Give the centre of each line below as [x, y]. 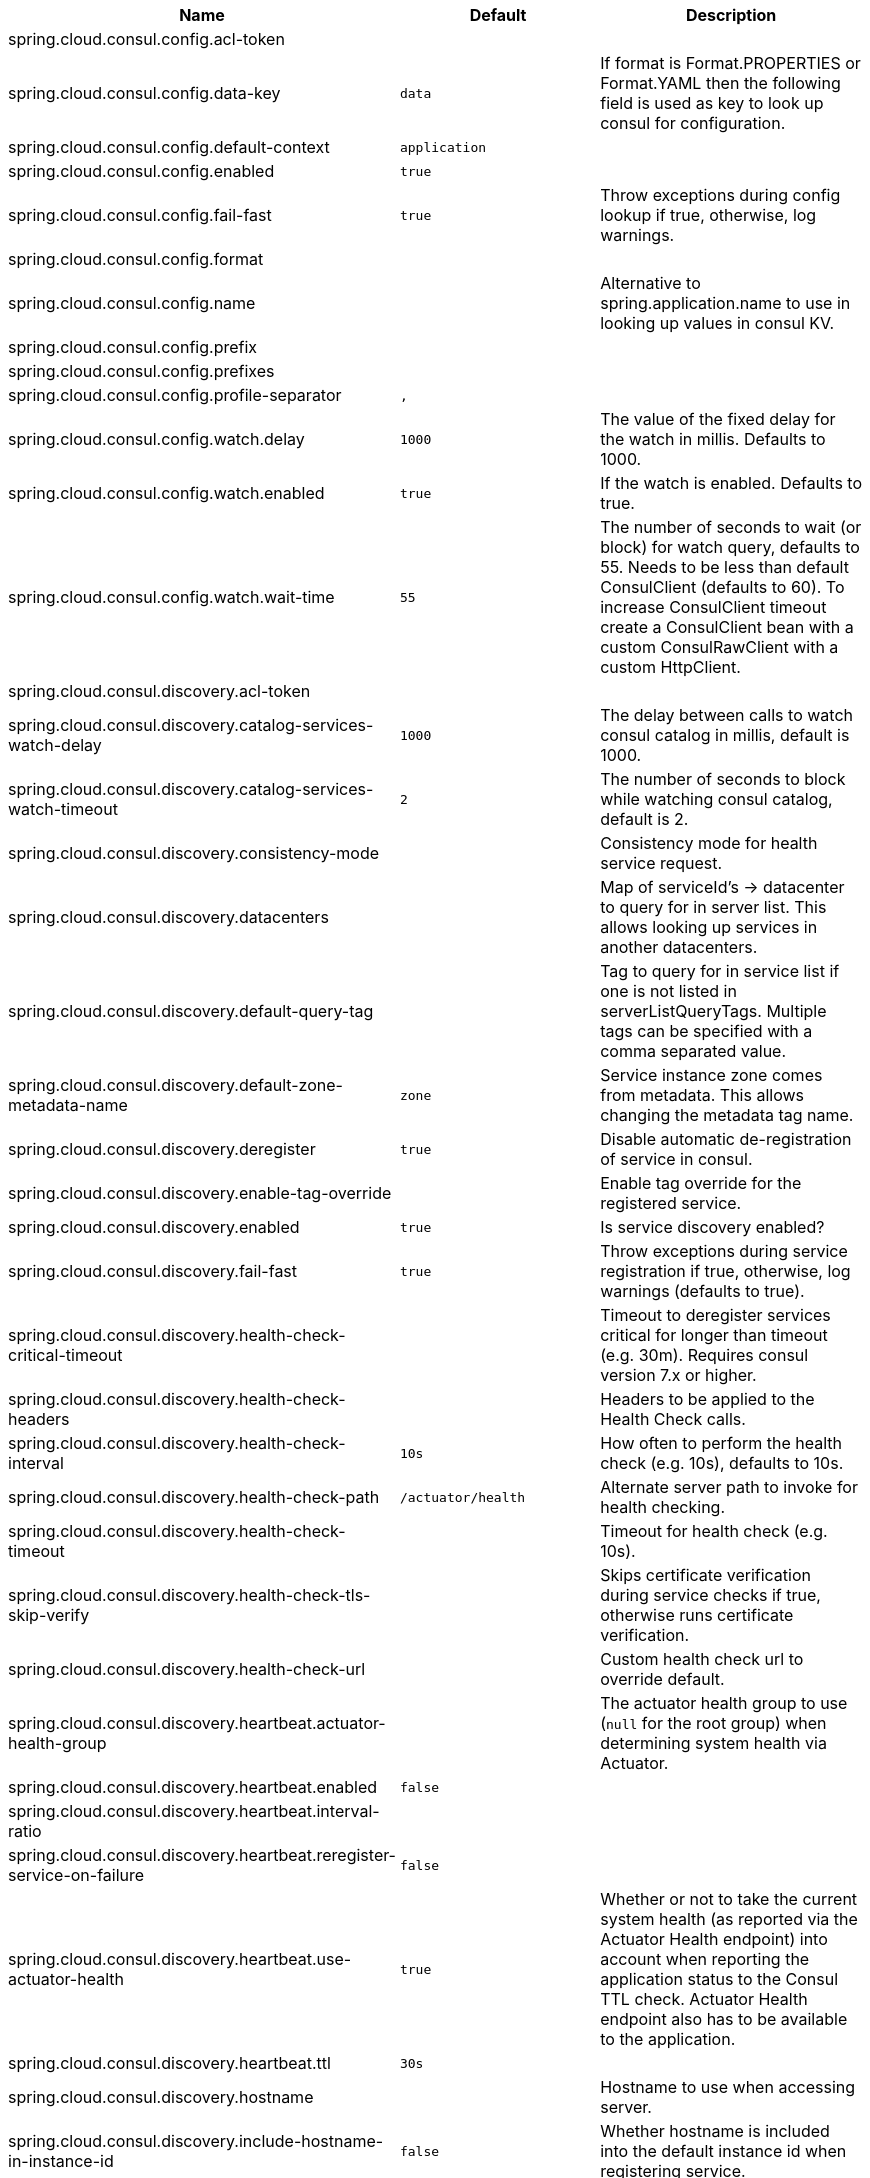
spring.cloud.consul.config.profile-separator [175, 395]
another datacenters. [679, 947]
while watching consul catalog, [716, 799]
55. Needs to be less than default [724, 567]
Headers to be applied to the [707, 1399]
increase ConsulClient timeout [713, 607]
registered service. [671, 1203]
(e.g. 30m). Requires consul [704, 1355]
